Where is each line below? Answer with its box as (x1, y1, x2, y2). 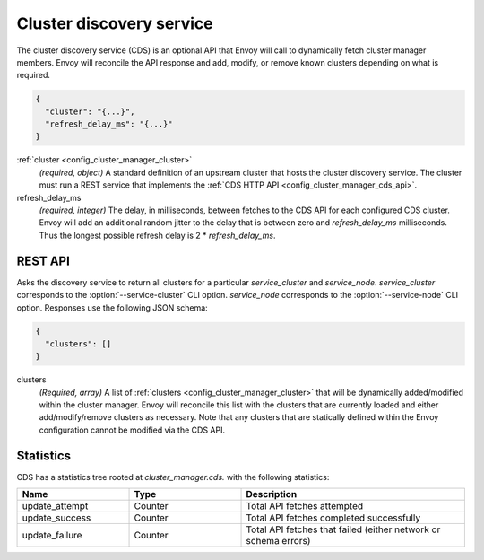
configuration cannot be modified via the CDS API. (39, 424, 226, 435)
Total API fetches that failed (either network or (246, 523, 441, 536)
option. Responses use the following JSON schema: (16, 302, 208, 313)
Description (246, 488, 298, 501)
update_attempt (22, 500, 89, 512)
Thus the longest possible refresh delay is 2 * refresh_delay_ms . (39, 230, 276, 241)
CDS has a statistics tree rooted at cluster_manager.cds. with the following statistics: (16, 471, 330, 482)
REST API (16, 253, 71, 268)
